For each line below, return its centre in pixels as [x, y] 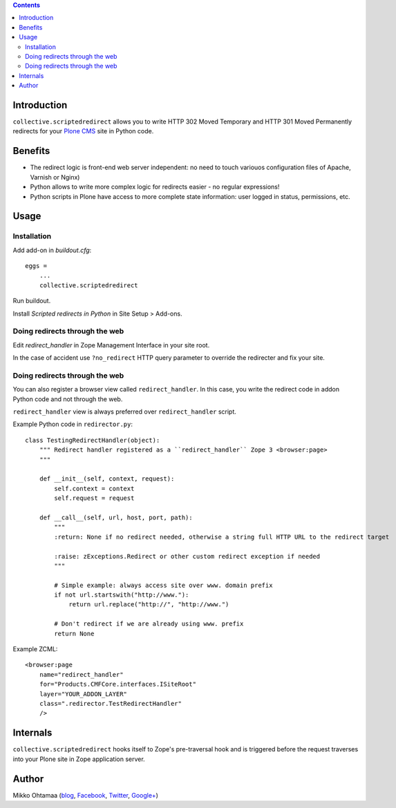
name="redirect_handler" [81, 674]
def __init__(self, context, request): [107, 479]
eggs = [36, 266]
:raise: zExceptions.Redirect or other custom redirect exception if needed [187, 556]
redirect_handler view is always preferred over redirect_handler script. [124, 412]
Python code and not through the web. [68, 399]
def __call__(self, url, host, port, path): [116, 517]
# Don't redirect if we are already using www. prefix [149, 624]
